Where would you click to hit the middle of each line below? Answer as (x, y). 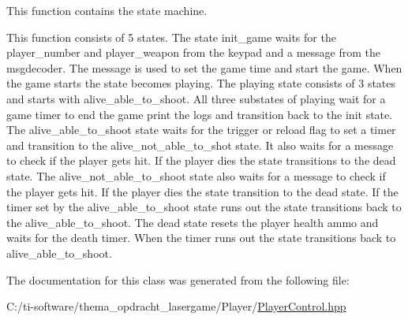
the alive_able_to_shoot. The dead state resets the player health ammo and (193, 222)
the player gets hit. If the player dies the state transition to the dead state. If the (202, 191)
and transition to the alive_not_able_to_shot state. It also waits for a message (200, 145)
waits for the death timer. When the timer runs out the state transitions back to (201, 238)
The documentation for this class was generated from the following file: (178, 279)
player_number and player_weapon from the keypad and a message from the (194, 52)
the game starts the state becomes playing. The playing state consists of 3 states (201, 83)
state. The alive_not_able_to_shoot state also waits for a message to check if (196, 175)
